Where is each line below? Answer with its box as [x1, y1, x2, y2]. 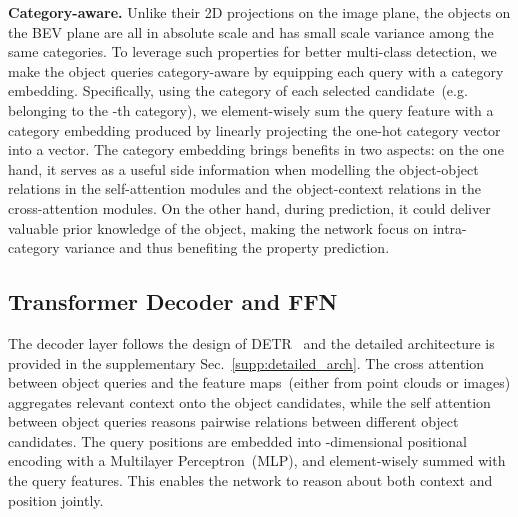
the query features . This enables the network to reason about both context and [8, 470, 493, 491]
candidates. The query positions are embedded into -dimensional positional [8, 430, 467, 451]
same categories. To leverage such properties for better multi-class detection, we [8, 41, 497, 62]
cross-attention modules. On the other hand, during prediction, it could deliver [8, 197, 491, 218]
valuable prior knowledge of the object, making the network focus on [8, 217, 429, 238]
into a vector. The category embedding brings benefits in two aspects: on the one [8, 139, 504, 160]
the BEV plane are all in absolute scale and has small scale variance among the [8, 21, 494, 42]
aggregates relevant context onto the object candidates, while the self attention [8, 391, 491, 412]
